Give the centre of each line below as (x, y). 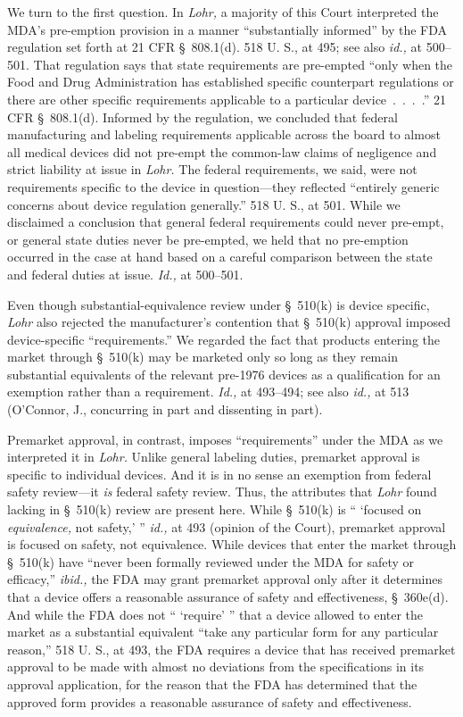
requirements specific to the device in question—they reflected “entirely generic (223, 186)
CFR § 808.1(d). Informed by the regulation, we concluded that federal (203, 117)
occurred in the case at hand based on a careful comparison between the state (220, 257)
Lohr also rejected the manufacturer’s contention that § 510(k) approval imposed (229, 322)
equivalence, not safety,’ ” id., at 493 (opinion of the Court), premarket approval (227, 526)
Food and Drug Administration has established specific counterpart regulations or (231, 82)
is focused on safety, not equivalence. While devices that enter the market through (232, 544)
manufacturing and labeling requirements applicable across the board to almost (224, 134)
